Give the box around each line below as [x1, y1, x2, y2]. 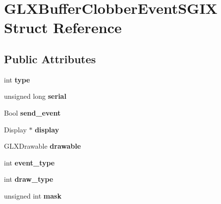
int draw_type [4, 174, 54, 184]
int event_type [4, 157, 55, 167]
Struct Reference [4, 17, 122, 38]
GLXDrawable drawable [4, 141, 81, 151]
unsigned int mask [4, 190, 61, 201]
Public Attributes [4, 51, 96, 66]
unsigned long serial [4, 91, 66, 101]
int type [4, 74, 30, 84]
